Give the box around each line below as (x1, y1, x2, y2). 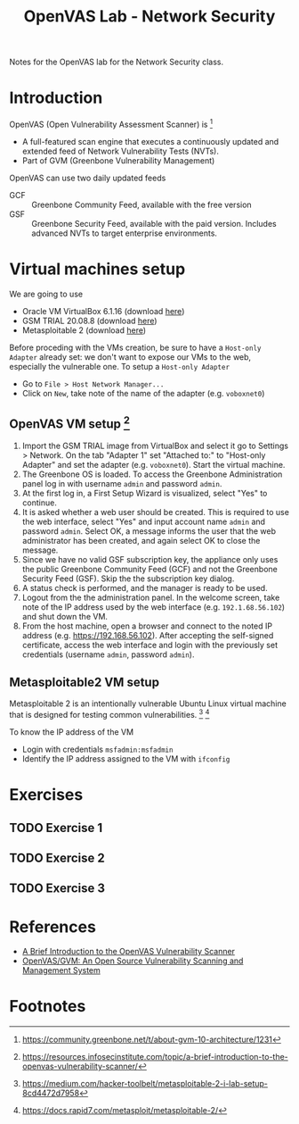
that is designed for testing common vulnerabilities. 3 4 (9, 708, 210, 720)
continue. (21, 497, 58, 508)
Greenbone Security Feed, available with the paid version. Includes (31, 218, 278, 229)
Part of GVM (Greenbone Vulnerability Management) (21, 154, 215, 166)
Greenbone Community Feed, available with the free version (31, 199, 252, 210)
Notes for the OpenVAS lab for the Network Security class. (9, 56, 224, 68)
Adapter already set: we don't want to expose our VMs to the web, (9, 351, 252, 362)
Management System (21, 965, 101, 976)
